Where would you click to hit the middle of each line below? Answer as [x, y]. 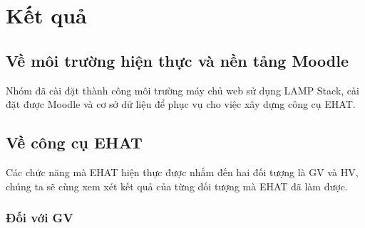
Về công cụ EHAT [74, 142]
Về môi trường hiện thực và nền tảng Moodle [178, 60]
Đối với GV [40, 218]
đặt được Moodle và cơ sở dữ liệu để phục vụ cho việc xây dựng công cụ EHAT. [181, 104]
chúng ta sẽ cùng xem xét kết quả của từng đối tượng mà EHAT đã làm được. [177, 186]
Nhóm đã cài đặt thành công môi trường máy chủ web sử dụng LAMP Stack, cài [182, 90]
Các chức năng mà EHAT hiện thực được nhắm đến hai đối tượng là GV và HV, [182, 172]
